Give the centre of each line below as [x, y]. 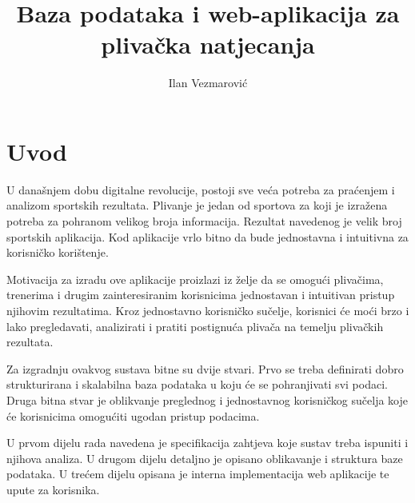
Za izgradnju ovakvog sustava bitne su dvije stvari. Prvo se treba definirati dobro [205, 368]
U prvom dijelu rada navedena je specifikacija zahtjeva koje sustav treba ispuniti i [207, 443]
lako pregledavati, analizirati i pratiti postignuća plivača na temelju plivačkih [195, 326]
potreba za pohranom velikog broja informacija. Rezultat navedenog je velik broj [204, 221]
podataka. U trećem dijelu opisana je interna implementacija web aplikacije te [198, 474]
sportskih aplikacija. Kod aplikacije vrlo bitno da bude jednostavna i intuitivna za [207, 236]
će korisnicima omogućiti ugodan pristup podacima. [133, 415]
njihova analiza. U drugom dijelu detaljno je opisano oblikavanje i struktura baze [205, 458]
